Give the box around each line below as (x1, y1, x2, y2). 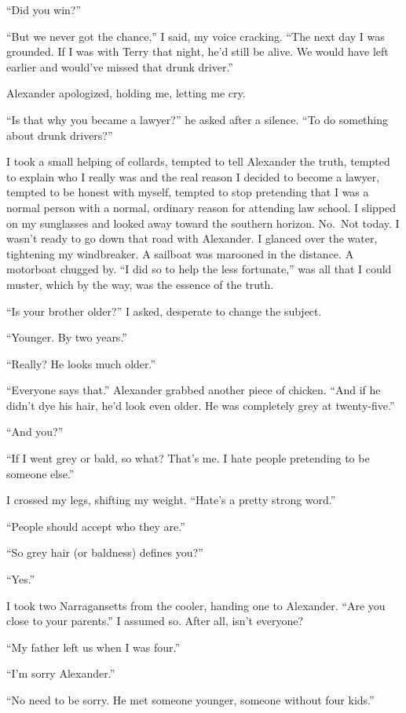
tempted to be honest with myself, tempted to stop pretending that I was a (6, 184, 369, 200)
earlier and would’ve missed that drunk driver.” (6, 58, 233, 75)
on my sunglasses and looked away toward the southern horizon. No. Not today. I (6, 214, 400, 231)
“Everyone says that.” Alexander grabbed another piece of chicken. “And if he (6, 382, 381, 398)
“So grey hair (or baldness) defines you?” (6, 544, 203, 561)
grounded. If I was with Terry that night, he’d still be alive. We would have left (6, 43, 389, 60)
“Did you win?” (6, 2, 82, 17)
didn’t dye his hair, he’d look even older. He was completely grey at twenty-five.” (6, 397, 395, 413)
